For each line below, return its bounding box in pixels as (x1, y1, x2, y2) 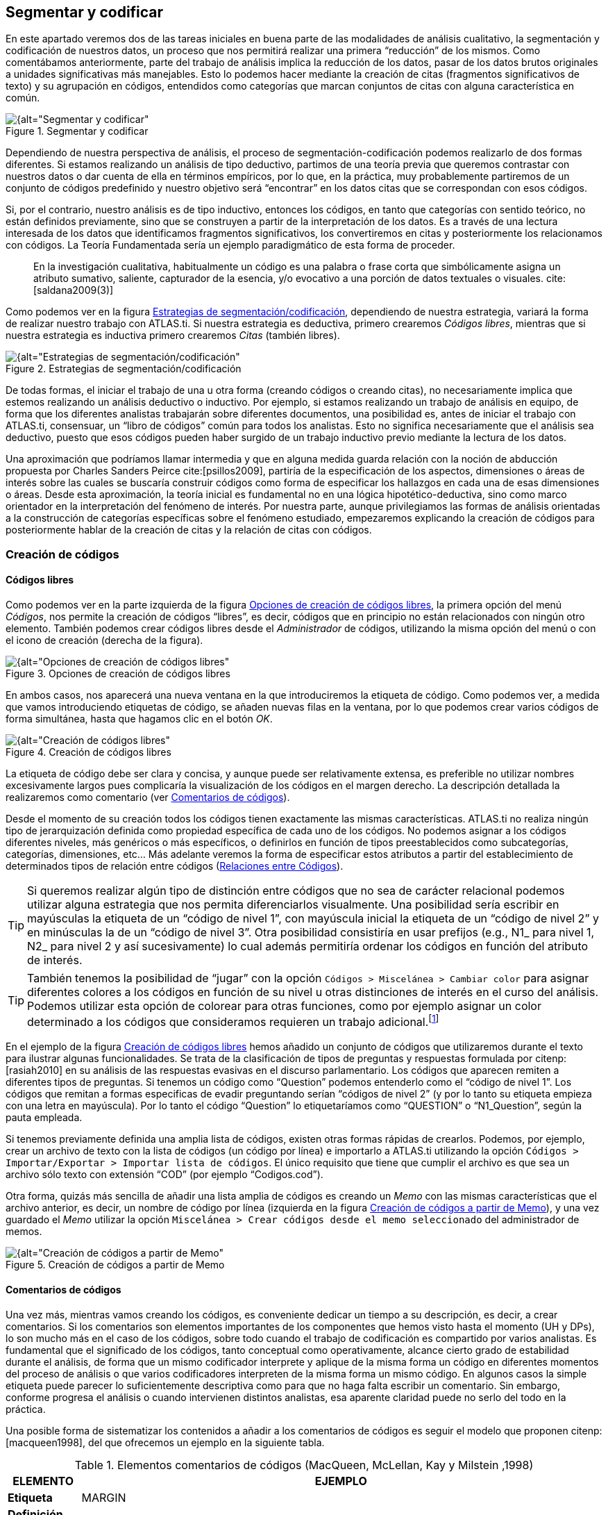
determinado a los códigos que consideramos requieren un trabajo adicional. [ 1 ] (27, 1013, 439, 1029)
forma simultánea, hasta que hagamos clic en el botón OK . (6, 713, 273, 725)
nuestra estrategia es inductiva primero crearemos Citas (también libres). (6, 329, 340, 342)
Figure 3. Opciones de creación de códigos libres (6, 668, 230, 680)
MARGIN (81, 1490, 126, 1505)
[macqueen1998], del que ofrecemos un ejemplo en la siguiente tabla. (6, 1436, 325, 1448)
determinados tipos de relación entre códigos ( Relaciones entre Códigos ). (6, 860, 344, 872)
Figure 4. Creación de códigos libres (6, 746, 171, 759)
